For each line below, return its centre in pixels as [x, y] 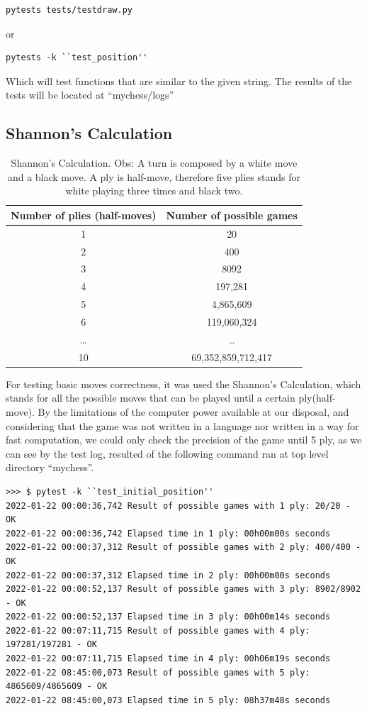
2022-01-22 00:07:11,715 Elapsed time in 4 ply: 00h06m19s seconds [168, 659]
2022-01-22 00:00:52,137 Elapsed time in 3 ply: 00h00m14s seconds [168, 617]
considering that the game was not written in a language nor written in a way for [182, 425]
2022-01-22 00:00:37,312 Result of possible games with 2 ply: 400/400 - [183, 547]
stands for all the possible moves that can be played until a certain [151, 398]
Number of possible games [232, 215]
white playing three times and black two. [154, 191]
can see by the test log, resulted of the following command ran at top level [167, 453]
